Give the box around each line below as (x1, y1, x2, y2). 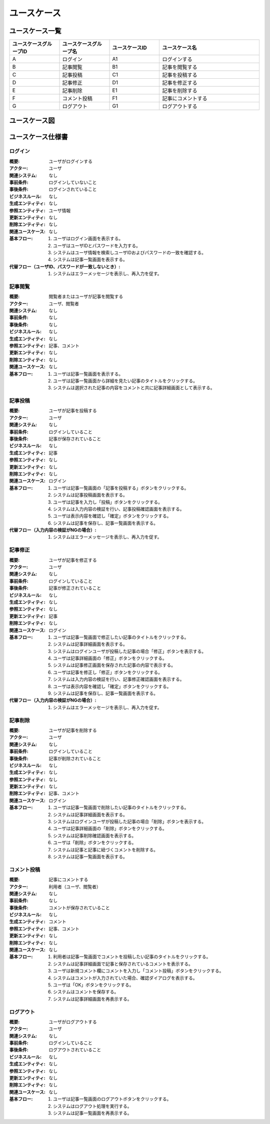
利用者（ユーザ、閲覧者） (48, 883, 101, 890)
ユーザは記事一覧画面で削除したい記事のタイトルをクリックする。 (53, 805, 189, 811)
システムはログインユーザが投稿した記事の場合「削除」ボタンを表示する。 (53, 819, 206, 825)
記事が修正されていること (48, 585, 101, 591)
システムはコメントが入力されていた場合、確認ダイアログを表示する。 (53, 975, 197, 981)
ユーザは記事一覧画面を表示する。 (53, 371, 123, 377)
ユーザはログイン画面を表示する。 (53, 236, 123, 242)
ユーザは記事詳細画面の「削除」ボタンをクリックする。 (53, 826, 167, 832)
